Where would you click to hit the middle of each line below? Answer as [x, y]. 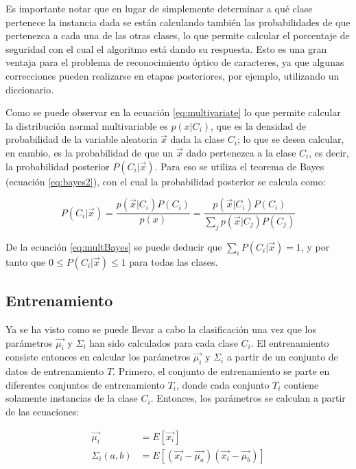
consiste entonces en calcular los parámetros [98, 357]
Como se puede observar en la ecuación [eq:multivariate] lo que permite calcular [173, 112]
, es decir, [329, 152]
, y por [315, 246]
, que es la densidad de [259, 125]
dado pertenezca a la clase [241, 152]
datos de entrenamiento [55, 371]
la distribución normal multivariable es [87, 125]
